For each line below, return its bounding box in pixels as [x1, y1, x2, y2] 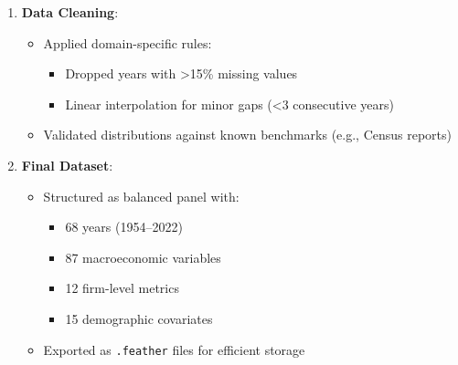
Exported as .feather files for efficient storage [43, 339, 305, 359]
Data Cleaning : [21, 3, 119, 21]
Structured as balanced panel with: [43, 186, 240, 205]
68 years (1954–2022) [65, 217, 183, 236]
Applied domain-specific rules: [43, 33, 212, 52]
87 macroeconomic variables [65, 247, 221, 266]
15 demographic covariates [65, 308, 213, 328]
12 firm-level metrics [65, 278, 179, 297]
